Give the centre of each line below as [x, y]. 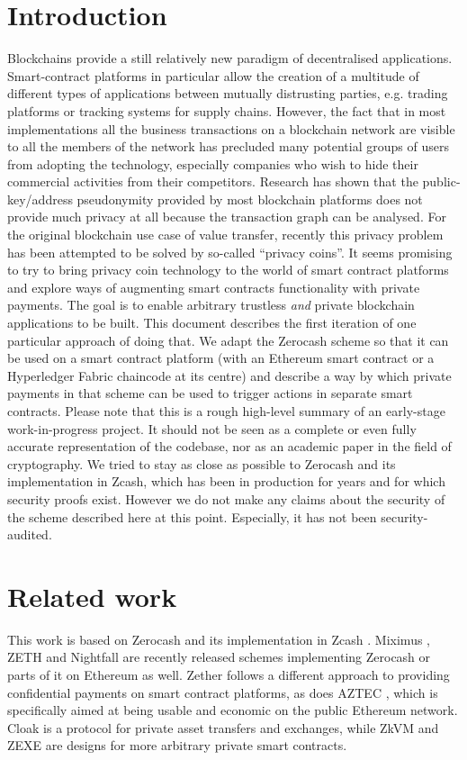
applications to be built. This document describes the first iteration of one [212, 323]
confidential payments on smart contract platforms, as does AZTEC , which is [223, 692]
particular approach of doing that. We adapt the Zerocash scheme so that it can [228, 340]
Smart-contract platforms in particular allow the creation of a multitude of [213, 75]
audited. [30, 534]
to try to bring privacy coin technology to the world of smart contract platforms [228, 270]
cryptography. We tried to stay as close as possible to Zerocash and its [202, 463]
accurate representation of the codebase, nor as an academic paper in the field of [229, 446]
